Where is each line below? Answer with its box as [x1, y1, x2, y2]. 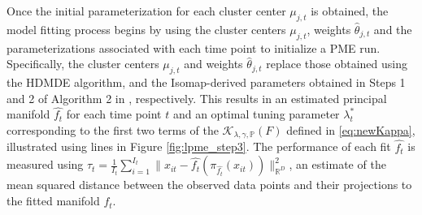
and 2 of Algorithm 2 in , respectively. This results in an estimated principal [7, 89, 387, 106]
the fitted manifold [7, 192, 100, 209]
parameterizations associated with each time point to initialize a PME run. [7, 39, 381, 56]
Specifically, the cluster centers [7, 55, 159, 72]
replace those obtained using [266, 55, 407, 72]
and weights [184, 55, 243, 72]
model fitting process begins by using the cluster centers [7, 20, 286, 37]
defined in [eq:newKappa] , [286, 121, 415, 138]
